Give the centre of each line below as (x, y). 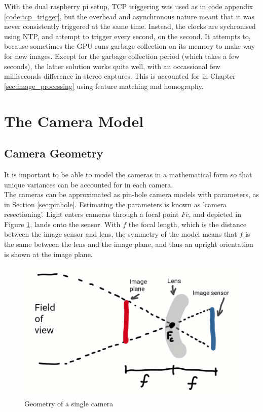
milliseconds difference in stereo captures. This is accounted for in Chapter (120, 76)
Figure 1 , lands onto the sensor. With (62, 224)
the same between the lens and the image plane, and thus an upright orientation (129, 244)
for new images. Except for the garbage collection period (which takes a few (122, 56)
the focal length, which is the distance (187, 224)
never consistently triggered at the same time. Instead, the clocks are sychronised (130, 26)
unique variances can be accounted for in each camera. (89, 184)
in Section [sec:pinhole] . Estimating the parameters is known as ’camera (116, 204)
